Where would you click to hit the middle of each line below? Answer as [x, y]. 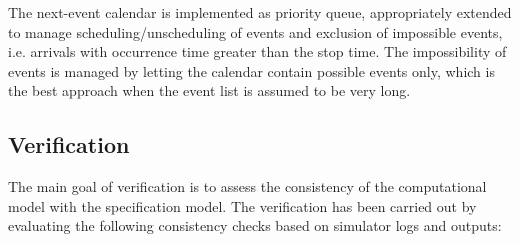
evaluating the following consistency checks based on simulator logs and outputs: [255, 225]
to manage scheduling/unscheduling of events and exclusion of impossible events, [255, 31]
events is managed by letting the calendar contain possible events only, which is [251, 70]
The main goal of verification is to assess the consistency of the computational [247, 186]
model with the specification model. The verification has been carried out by [242, 205]
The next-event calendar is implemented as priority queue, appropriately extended [260, 12]
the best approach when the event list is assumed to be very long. [209, 90]
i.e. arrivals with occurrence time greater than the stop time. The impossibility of [257, 51]
